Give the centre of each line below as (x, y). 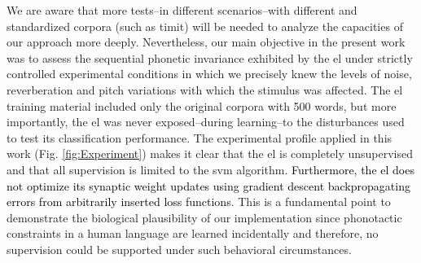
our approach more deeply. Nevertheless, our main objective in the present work (206, 42)
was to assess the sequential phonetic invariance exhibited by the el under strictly (210, 57)
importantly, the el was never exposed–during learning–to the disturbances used (206, 122)
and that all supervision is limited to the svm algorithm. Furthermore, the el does (210, 169)
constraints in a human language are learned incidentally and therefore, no (193, 233)
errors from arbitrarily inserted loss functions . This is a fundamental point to (199, 202)
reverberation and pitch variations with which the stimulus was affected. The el (205, 89)
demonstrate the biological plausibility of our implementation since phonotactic (204, 217)
